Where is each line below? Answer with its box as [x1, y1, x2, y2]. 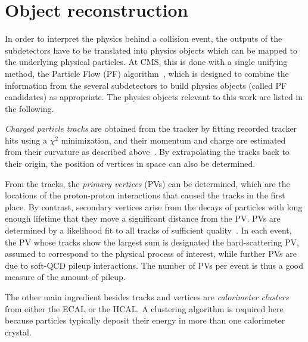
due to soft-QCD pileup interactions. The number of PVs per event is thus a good [5, 259, 304, 271]
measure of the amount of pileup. [5, 271, 126, 283]
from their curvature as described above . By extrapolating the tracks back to [5, 145, 290, 158]
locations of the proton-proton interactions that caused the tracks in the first [5, 189, 285, 201]
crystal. [5, 325, 32, 338]
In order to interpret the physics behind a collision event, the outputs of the [5, 32, 282, 45]
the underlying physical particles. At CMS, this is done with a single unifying [5, 55, 288, 68]
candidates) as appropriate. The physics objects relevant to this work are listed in [5, 91, 303, 103]
